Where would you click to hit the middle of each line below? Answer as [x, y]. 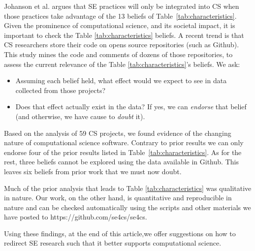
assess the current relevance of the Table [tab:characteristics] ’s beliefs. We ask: [122, 64]
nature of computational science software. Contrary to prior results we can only [124, 142]
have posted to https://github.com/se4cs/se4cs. [76, 217]
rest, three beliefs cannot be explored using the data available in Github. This [121, 162]
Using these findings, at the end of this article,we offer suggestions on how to [120, 233]
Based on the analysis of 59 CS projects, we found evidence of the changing [118, 133]
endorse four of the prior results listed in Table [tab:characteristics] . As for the [123, 152]
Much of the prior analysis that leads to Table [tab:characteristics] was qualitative [128, 188]
